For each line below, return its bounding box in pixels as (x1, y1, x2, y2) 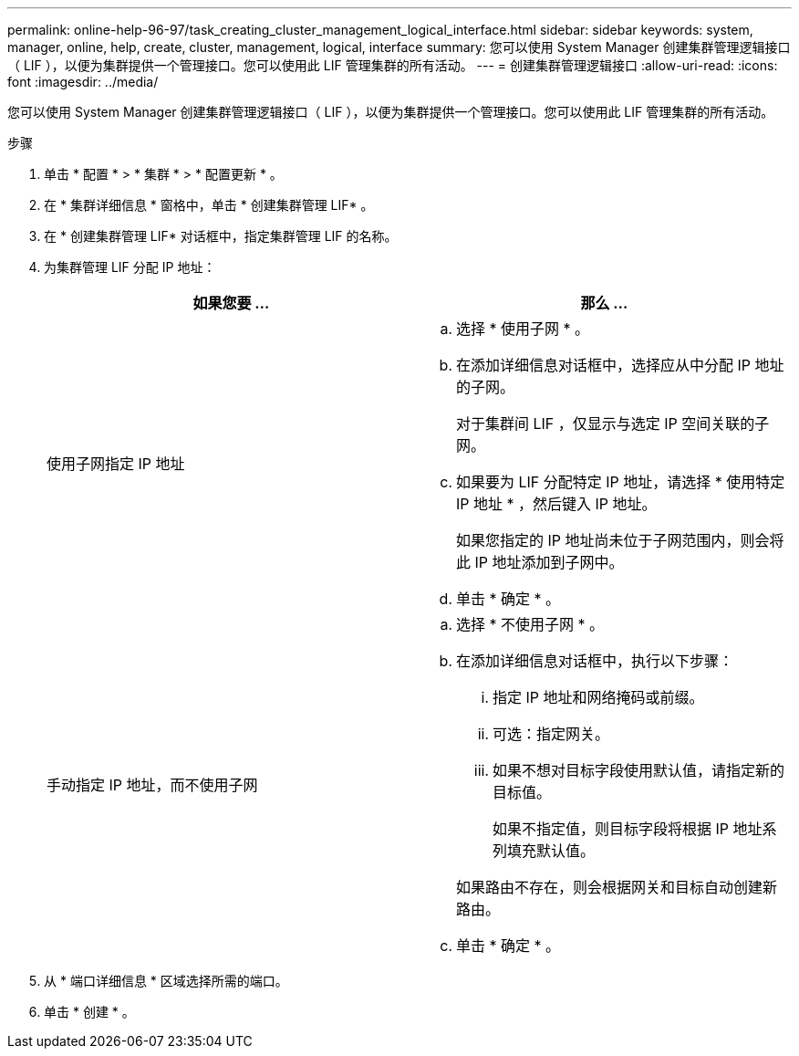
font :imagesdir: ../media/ (7, 74, 159, 89)
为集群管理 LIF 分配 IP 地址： (44, 259, 216, 275)
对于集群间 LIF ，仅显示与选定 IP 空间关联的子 (456, 414, 770, 433)
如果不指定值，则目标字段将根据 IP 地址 (493, 820, 763, 838)
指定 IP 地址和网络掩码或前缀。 (493, 688, 704, 706)
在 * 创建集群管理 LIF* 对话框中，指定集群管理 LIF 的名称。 (44, 228, 398, 244)
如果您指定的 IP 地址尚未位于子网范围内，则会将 (456, 531, 784, 549)
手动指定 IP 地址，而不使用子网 (47, 776, 258, 794)
